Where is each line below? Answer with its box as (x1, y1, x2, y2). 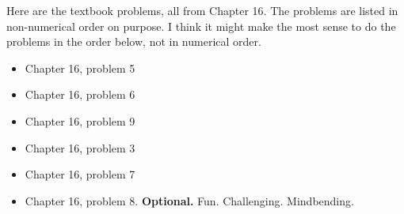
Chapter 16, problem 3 (25, 139, 135, 156)
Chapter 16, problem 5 (25, 59, 135, 76)
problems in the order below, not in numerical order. (6, 33, 261, 50)
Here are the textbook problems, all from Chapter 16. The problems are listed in (6, 2, 398, 18)
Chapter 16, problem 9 (25, 112, 135, 129)
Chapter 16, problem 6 (25, 86, 135, 103)
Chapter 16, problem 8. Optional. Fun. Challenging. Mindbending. (25, 192, 354, 208)
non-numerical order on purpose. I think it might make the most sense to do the (6, 17, 396, 34)
